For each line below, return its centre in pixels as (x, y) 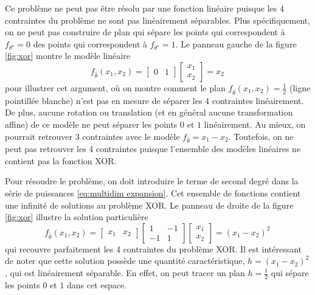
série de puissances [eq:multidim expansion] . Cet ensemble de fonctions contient (153, 193)
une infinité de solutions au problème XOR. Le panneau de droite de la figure (149, 205)
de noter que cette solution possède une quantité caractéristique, (125, 261)
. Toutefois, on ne (261, 136)
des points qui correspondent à (90, 43)
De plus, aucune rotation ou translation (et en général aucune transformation (149, 112)
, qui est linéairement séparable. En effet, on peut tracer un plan (125, 272)
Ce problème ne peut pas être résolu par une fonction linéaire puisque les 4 (144, 8)
